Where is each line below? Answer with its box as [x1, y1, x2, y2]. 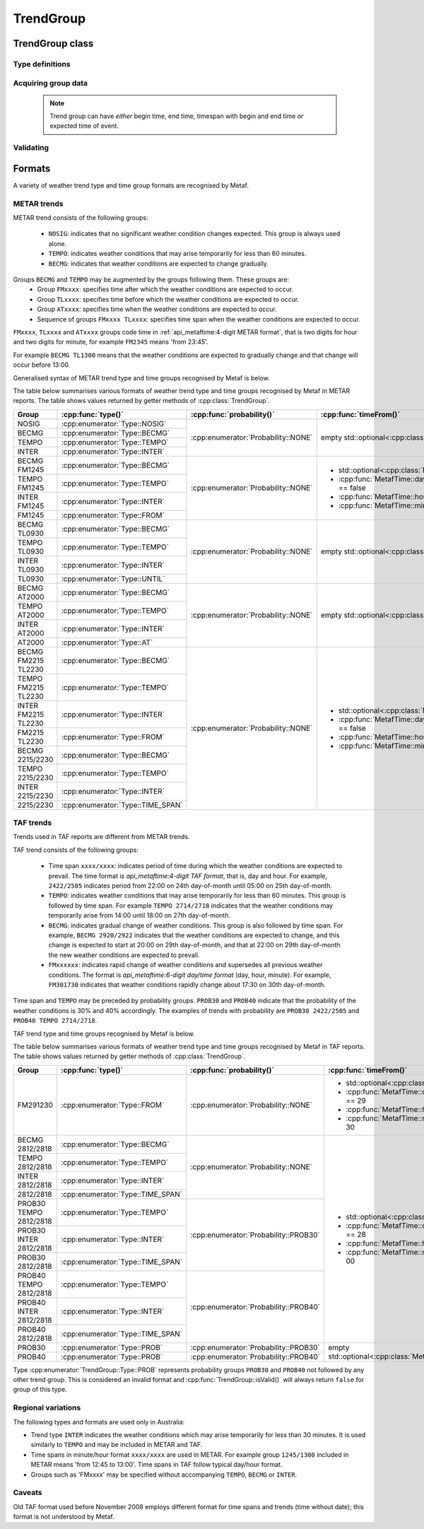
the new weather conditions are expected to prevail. [48, 951, 200, 959]
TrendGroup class [13, 37, 94, 49]
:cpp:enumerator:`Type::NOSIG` [61, 418, 167, 428]
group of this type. [13, 1386, 67, 1394]
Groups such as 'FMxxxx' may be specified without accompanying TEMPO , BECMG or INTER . [30, 1470, 298, 1479]
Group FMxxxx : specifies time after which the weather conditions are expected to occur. [37, 285, 294, 293]
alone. [48, 239, 67, 247]
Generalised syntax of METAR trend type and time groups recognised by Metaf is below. [13, 373, 270, 382]
